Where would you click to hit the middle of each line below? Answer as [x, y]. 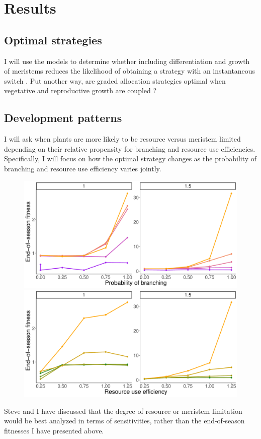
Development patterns [63, 118]
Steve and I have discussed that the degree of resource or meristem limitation [123, 411]
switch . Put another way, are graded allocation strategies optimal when [115, 80]
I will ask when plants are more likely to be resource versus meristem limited [122, 139]
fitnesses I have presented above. [54, 430]
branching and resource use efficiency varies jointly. [83, 168]
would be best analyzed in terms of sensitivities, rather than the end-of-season [124, 421]
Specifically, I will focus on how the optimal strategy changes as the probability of [130, 159]
